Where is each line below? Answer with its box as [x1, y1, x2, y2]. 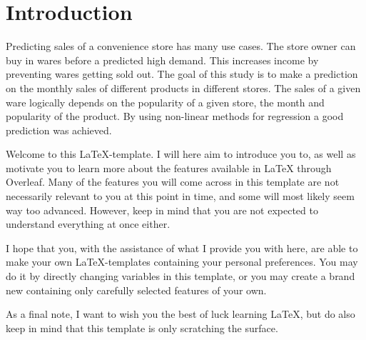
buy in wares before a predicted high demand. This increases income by [6, 52, 319, 67]
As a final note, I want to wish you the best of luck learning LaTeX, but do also [6, 306, 355, 321]
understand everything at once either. [6, 216, 171, 231]
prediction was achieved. [6, 122, 112, 137]
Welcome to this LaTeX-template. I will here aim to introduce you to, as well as [6, 146, 356, 161]
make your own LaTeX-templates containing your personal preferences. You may [6, 254, 358, 269]
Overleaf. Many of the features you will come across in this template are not [6, 174, 340, 189]
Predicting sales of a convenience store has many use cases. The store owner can [6, 39, 356, 54]
